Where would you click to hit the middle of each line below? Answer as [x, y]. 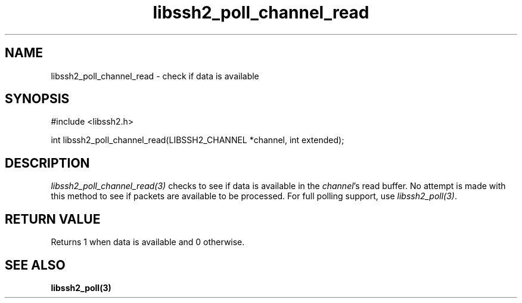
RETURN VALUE [53, 219]
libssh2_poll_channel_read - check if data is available [155, 76]
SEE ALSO [35, 265]
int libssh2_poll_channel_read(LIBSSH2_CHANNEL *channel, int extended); [198, 140]
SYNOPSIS [37, 99]
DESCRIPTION [47, 163]
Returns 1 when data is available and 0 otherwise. [148, 242]
